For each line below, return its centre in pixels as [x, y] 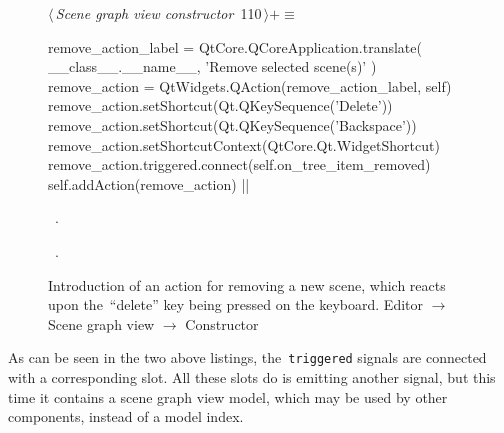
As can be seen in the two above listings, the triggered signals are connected [247, 357]
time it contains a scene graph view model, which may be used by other [228, 396]
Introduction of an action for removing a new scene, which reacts [247, 284]
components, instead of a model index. [126, 416]
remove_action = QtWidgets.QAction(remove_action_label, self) [250, 85]
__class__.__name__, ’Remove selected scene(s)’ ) [212, 66]
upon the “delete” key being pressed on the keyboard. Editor [235, 304]
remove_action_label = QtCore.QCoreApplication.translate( [235, 46]
